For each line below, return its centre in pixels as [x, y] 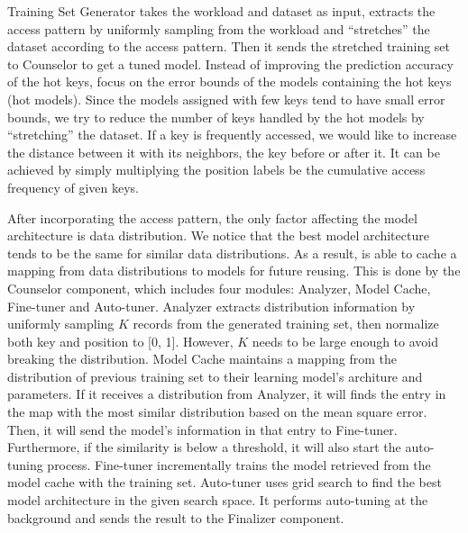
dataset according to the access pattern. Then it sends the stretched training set [229, 46]
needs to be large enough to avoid [345, 341]
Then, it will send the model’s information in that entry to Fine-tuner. [202, 429]
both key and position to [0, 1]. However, [120, 341]
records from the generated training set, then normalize [286, 324]
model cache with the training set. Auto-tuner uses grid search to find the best [225, 482]
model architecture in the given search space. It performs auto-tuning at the [218, 500]
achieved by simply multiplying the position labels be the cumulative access [216, 170]
